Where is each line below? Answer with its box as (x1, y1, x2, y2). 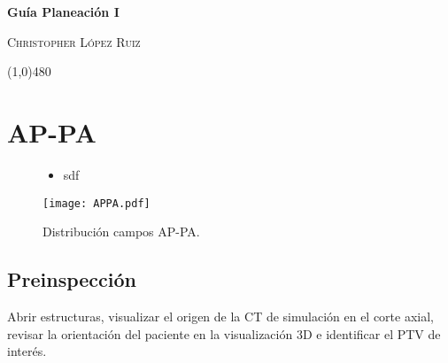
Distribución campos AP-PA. (42, 222, 200, 241)
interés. (7, 342, 47, 360)
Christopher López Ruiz (7, 32, 141, 50)
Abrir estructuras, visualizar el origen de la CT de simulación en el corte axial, (7, 306, 435, 325)
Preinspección (7, 266, 136, 293)
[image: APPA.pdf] (42, 197, 151, 210)
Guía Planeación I (7, 3, 120, 20)
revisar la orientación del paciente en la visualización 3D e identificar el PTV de (7, 324, 441, 343)
